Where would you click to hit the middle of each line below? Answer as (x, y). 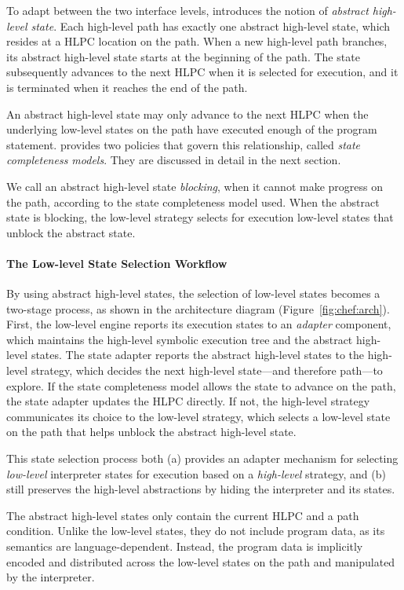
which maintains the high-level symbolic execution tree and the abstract (180, 339)
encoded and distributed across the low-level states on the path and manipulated (201, 561)
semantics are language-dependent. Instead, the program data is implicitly (185, 546)
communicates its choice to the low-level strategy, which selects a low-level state (198, 416)
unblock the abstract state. (71, 232)
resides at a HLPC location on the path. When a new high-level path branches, (197, 41)
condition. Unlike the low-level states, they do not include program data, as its (196, 531)
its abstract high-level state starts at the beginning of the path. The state (183, 56)
